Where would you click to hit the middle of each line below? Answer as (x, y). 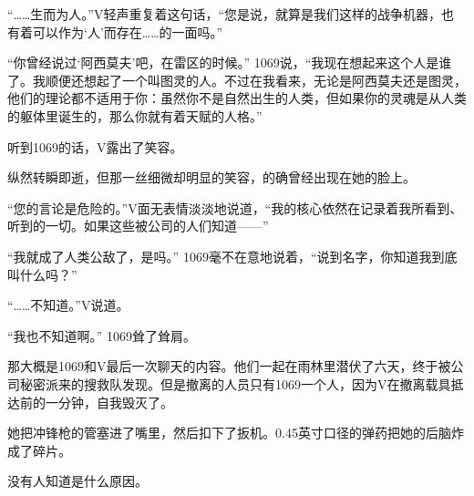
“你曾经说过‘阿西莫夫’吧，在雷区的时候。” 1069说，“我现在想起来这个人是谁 (230, 62)
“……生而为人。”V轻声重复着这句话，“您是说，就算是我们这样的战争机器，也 (231, 14)
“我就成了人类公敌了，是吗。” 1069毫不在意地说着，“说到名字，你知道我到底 (232, 256)
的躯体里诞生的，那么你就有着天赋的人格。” (135, 115)
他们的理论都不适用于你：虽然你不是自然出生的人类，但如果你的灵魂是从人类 (237, 98)
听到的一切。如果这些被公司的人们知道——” (138, 226)
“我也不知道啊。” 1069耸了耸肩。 (102, 335)
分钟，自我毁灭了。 (115, 402)
